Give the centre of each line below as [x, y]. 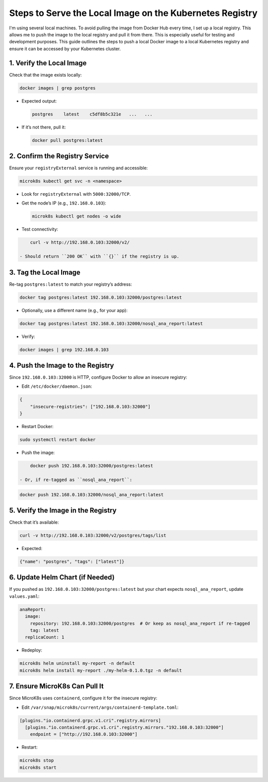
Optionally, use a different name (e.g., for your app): [75, 310]
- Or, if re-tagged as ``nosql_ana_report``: [76, 480]
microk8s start [38, 767]
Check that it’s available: [34, 522]
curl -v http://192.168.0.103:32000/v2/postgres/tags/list [93, 535]
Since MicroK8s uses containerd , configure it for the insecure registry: [83, 698]
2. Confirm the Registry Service [59, 156]
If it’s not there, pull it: [44, 127]
